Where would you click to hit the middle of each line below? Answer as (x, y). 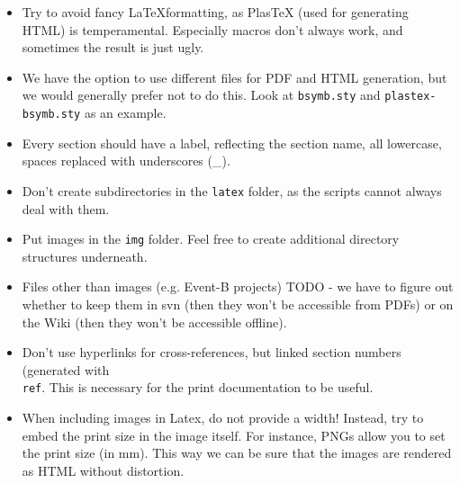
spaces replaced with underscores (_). (126, 161)
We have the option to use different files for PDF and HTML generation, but (235, 77)
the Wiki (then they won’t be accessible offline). (154, 322)
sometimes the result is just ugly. (113, 47)
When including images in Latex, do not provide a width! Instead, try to (223, 417)
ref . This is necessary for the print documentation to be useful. (198, 387)
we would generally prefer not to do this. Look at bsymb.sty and (201, 95)
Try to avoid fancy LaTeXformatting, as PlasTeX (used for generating (215, 12)
